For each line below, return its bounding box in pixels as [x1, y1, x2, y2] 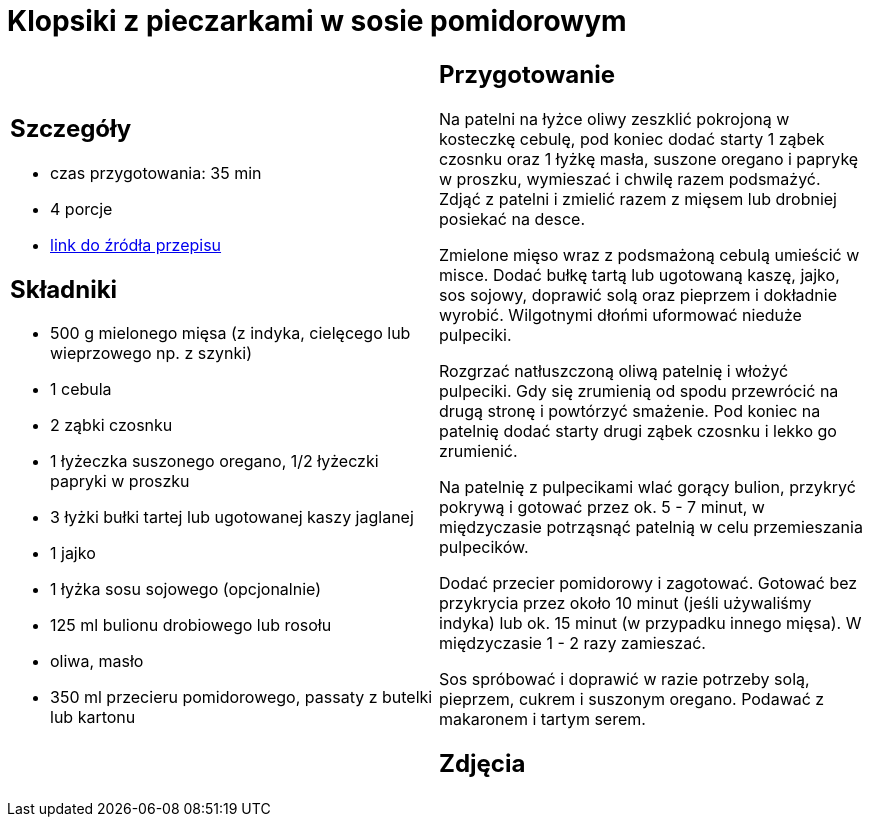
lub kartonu [50, 707, 136, 728]
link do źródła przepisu [50, 234, 222, 255]
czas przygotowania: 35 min [50, 162, 262, 183]
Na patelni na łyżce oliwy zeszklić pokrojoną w [439, 108, 790, 129]
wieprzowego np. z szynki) [50, 343, 252, 364]
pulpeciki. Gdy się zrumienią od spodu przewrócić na [439, 380, 839, 401]
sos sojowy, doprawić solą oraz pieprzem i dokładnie [439, 284, 837, 305]
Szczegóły [10, 113, 132, 143]
